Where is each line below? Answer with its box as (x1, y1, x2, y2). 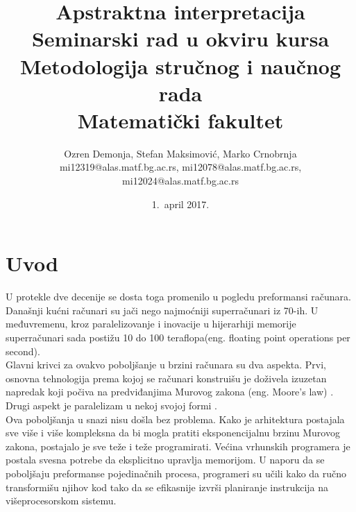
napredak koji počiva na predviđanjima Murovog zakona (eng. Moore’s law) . (6, 384, 334, 399)
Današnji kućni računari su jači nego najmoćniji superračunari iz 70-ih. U (6, 302, 319, 317)
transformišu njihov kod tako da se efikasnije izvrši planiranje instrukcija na (6, 479, 329, 494)
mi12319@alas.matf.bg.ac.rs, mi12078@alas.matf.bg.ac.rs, (59, 160, 302, 174)
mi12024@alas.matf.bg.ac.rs (122, 173, 239, 188)
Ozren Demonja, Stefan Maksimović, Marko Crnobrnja (64, 146, 297, 160)
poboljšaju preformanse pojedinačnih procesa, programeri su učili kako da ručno (6, 466, 347, 480)
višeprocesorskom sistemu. (6, 493, 117, 508)
